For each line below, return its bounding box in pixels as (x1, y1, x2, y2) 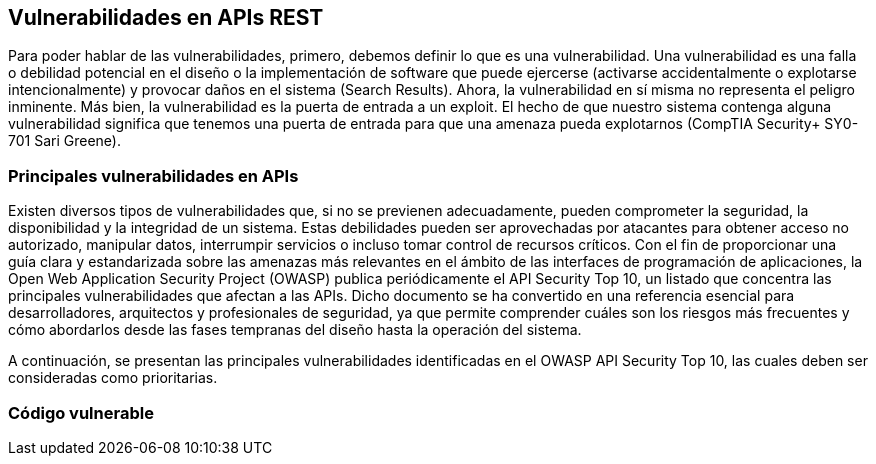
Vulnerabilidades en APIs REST (8, 5, 324, 30)
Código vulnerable (8, 402, 154, 423)
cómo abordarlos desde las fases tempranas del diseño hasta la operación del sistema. (8, 321, 582, 339)
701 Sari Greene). (8, 132, 121, 150)
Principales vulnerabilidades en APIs (8, 165, 299, 186)
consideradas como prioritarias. (8, 369, 218, 387)
